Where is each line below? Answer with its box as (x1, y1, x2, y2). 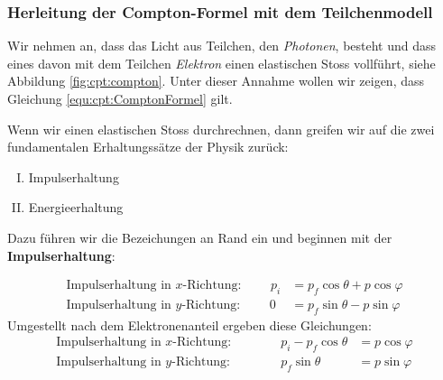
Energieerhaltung (28, 198, 124, 217)
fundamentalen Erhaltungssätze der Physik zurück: (7, 137, 289, 156)
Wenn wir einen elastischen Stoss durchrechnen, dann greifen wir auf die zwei (7, 119, 435, 138)
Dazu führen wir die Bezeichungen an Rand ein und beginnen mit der (7, 227, 392, 246)
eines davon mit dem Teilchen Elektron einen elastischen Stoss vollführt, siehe (7, 53, 436, 72)
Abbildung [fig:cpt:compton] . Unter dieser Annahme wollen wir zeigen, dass (7, 71, 425, 90)
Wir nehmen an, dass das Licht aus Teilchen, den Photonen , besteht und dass (7, 36, 437, 55)
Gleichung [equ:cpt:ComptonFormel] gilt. (7, 89, 233, 107)
